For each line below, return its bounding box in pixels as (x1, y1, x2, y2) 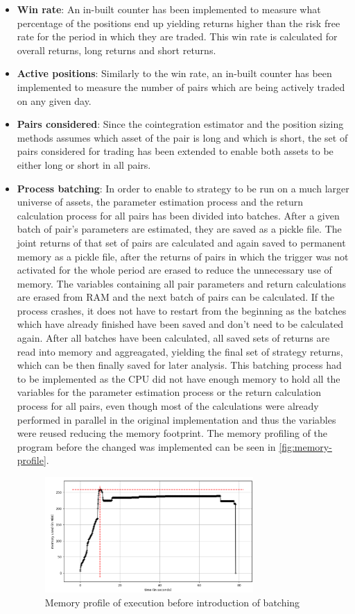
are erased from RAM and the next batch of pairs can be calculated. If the (17, 290, 335, 304)
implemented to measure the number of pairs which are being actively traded (17, 79, 345, 94)
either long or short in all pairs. (17, 157, 151, 172)
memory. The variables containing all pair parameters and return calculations (17, 276, 346, 290)
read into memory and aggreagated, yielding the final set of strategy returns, (17, 344, 343, 358)
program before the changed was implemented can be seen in (17, 439, 276, 454)
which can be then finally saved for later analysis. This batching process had (17, 358, 342, 372)
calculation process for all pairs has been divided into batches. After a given (17, 208, 340, 222)
